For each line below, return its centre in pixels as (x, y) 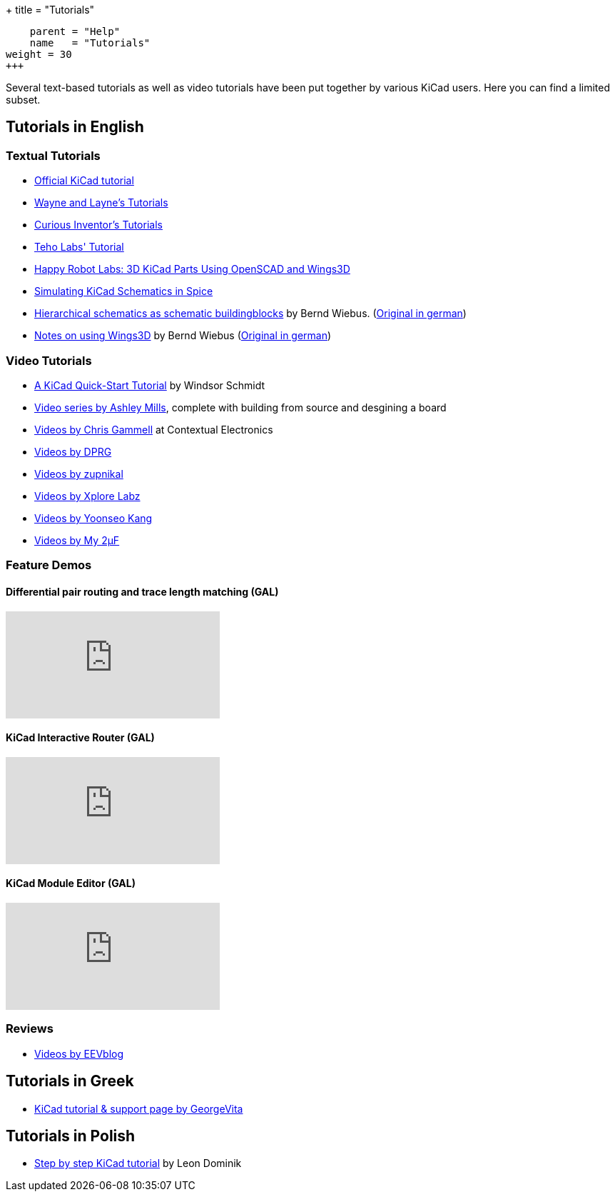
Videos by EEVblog (79, 1053)
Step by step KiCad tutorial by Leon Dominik (138, 1163)
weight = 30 (39, 54)
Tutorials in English (75, 127)
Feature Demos (49, 565)
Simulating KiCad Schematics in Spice (124, 291)
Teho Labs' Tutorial (79, 247)
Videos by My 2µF (77, 540)
